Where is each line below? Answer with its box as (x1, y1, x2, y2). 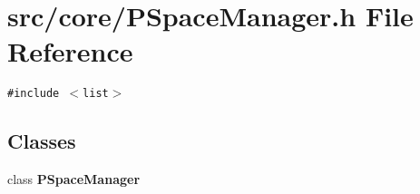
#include (7, 87, 60, 101)
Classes (7, 127, 76, 155)
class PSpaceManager (7, 170, 141, 189)
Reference (7, 33, 133, 70)
